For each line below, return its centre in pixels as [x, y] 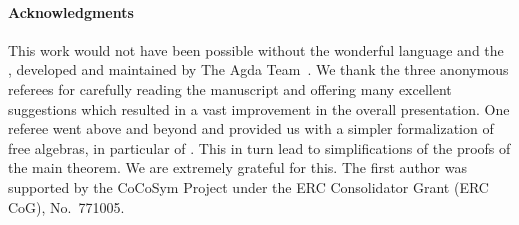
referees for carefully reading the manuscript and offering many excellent [230, 88]
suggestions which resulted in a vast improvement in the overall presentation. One [259, 108]
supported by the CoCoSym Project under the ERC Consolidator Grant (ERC [248, 186]
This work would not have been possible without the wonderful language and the [256, 49]
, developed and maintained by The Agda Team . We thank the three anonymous [258, 69]
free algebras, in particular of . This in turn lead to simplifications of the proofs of [259, 147]
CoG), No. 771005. [66, 206]
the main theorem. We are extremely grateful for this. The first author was [237, 167]
